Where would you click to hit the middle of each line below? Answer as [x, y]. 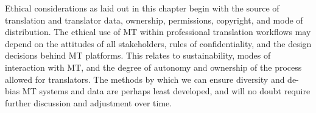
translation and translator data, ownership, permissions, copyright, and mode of [154, 20]
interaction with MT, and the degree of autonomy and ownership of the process [153, 67]
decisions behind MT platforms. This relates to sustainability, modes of [138, 55]
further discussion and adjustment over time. [89, 102]
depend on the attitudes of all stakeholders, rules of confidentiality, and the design [158, 43]
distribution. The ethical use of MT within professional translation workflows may [158, 32]
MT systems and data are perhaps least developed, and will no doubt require [166, 91]
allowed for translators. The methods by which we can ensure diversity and [145, 79]
